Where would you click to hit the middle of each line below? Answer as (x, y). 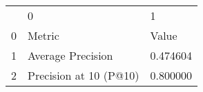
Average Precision (70, 55)
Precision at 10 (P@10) (84, 75)
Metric (43, 35)
